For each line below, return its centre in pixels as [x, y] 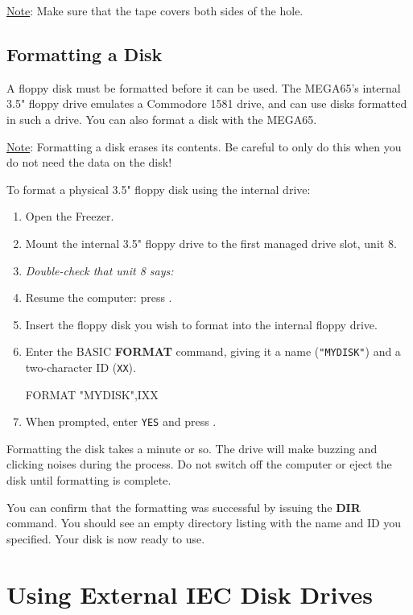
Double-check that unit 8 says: [99, 270]
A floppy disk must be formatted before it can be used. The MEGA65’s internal [204, 87]
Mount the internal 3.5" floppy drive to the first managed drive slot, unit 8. [211, 243]
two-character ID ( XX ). [81, 367]
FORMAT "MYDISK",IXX [92, 394]
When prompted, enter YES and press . [121, 421]
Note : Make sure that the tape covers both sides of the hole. [155, 10]
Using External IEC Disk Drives [190, 594]
